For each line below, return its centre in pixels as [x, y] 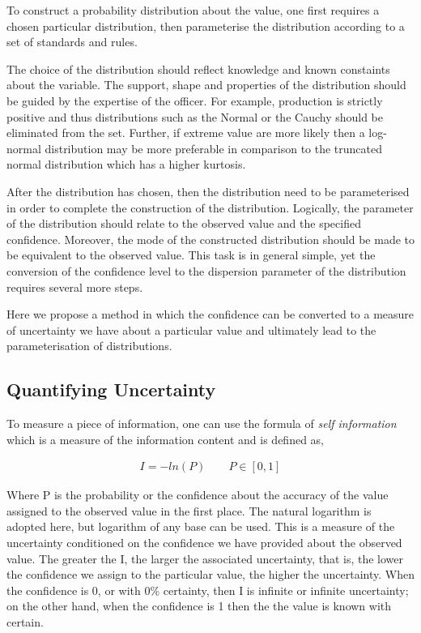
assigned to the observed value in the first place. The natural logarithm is [189, 510]
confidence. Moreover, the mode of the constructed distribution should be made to [211, 239]
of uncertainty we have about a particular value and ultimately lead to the [191, 329]
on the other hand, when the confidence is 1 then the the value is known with [199, 606]
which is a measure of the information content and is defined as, [165, 439]
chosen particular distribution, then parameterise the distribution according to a [206, 26]
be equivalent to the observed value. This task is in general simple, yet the [191, 255]
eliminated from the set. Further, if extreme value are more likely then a [186, 133]
